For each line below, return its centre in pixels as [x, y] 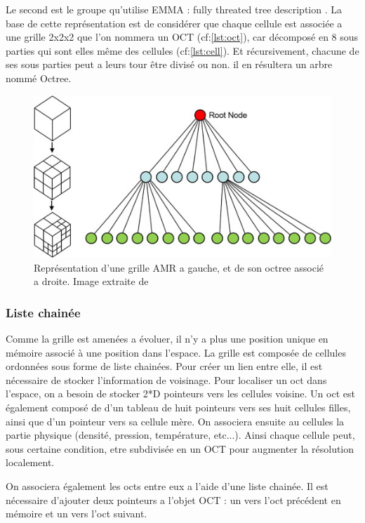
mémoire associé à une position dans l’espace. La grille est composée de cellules [176, 352]
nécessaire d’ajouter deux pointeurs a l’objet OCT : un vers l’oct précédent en [173, 499]
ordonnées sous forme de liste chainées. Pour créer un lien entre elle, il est [164, 366]
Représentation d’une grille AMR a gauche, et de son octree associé [179, 267]
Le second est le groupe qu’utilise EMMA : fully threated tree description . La [174, 9]
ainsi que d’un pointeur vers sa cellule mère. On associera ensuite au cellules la [175, 421]
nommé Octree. [39, 78]
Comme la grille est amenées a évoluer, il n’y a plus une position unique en [167, 339]
